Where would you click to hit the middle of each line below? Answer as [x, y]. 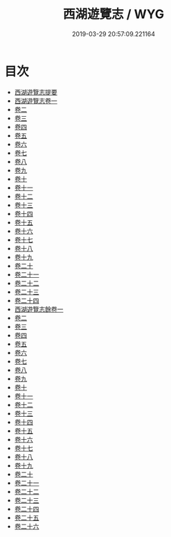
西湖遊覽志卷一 [36, 101]
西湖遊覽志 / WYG [114, 14]
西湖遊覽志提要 [36, 92]
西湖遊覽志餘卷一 [39, 309]
